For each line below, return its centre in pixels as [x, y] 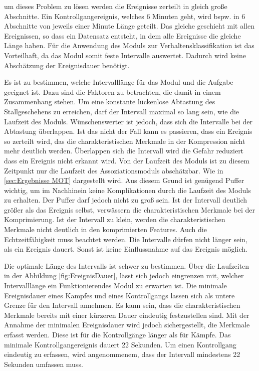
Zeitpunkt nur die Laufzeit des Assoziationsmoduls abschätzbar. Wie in [114, 170]
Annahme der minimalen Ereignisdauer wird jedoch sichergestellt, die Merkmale [127, 325]
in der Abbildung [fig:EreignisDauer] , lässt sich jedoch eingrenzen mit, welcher [124, 275]
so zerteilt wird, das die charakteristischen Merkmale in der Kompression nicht [125, 141]
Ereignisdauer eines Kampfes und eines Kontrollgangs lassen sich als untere [119, 295]
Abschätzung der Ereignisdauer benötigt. [67, 65]
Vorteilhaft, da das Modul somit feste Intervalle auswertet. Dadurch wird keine [125, 55]
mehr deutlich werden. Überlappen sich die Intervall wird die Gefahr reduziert [124, 151]
